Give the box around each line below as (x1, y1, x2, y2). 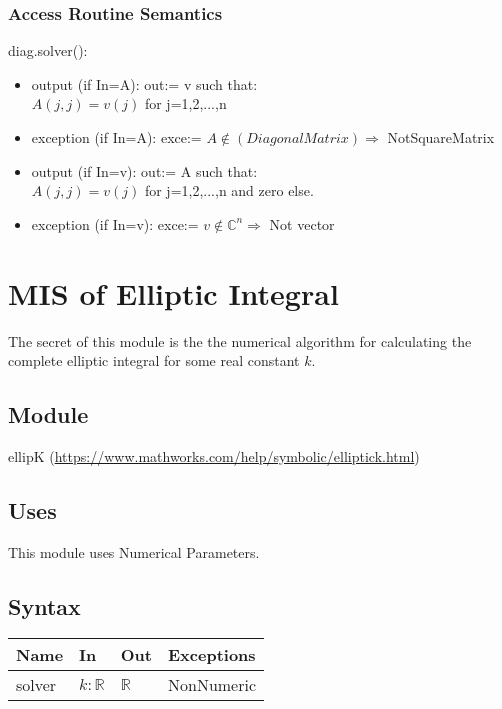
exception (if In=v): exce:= (31, 213, 199, 234)
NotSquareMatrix (387, 127, 495, 147)
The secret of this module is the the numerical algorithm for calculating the (8, 330, 472, 351)
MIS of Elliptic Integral (8, 272, 339, 313)
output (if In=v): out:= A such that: (31, 160, 258, 181)
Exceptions (168, 643, 256, 667)
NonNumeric (168, 673, 257, 697)
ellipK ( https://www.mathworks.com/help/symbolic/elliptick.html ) (8, 445, 420, 466)
